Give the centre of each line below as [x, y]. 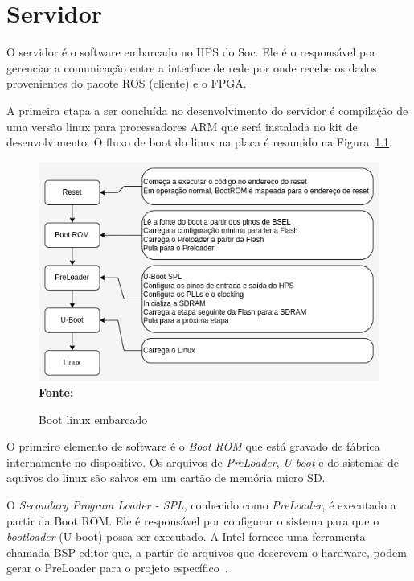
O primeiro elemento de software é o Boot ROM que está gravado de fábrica [193, 446]
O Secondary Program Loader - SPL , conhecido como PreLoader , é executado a [201, 505]
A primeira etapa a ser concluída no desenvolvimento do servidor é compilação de [207, 110]
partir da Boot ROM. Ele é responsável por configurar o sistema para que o [193, 520]
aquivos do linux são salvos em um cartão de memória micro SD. [166, 478]
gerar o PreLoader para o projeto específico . [117, 568]
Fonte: [56, 392]
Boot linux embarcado [93, 419]
